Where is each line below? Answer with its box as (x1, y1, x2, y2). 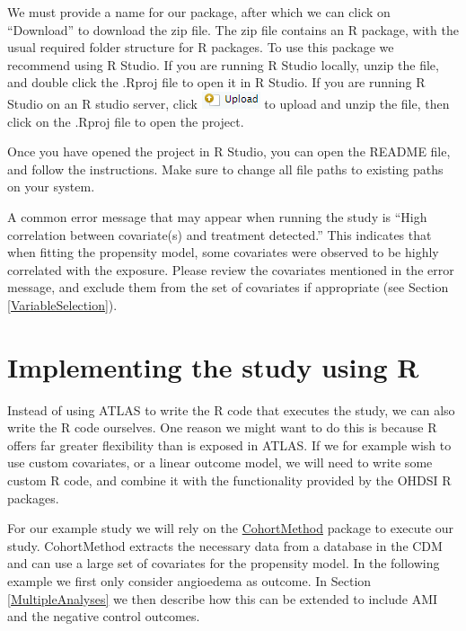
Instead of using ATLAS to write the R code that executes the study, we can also (7, 400, 455, 419)
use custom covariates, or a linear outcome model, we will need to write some (7, 453, 433, 472)
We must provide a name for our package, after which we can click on (7, 3, 391, 21)
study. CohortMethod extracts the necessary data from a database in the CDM (7, 536, 443, 555)
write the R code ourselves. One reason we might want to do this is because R (7, 418, 437, 437)
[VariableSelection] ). (7, 295, 118, 314)
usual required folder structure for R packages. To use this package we (7, 38, 394, 57)
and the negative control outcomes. (7, 607, 200, 626)
